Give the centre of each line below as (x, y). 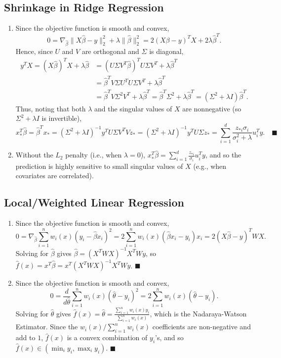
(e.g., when (210, 166)
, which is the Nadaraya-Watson (198, 313)
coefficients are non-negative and (201, 327)
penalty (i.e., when (94, 155)
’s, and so (169, 337)
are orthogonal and (110, 51)
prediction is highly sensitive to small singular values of (99, 166)
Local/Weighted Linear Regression (94, 202)
